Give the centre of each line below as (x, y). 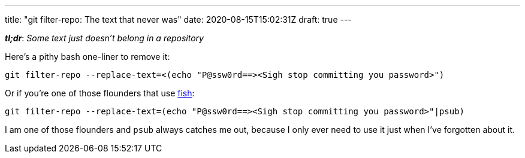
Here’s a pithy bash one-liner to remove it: (87, 57)
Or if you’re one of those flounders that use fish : (100, 93)
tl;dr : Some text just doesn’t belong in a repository (104, 38)
